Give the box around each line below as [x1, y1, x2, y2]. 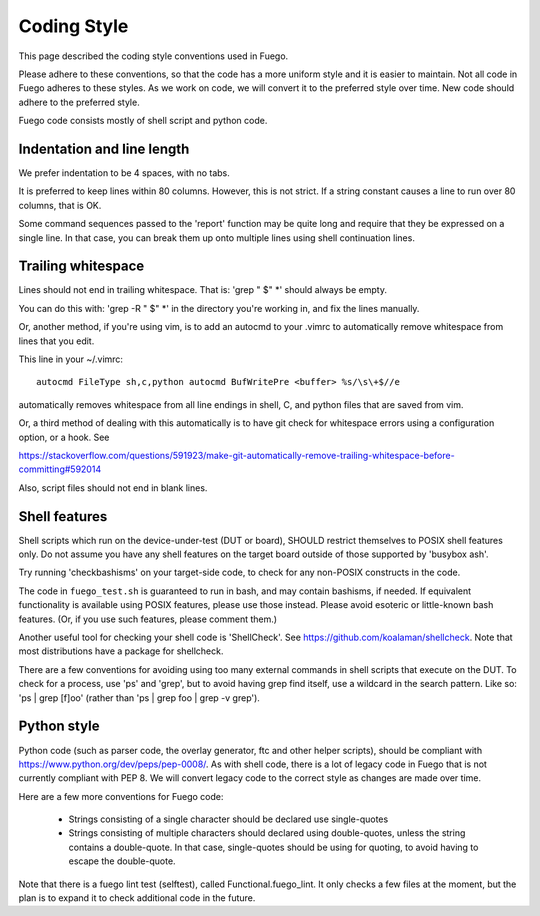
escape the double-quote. [68, 855, 176, 867]
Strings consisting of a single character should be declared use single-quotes [68, 813, 389, 825]
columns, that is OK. [18, 199, 102, 211]
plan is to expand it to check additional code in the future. [18, 892, 256, 904]
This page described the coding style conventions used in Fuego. [18, 50, 289, 62]
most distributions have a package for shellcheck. [18, 645, 224, 657]
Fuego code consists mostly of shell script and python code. [18, 115, 268, 127]
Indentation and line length [18, 140, 190, 157]
